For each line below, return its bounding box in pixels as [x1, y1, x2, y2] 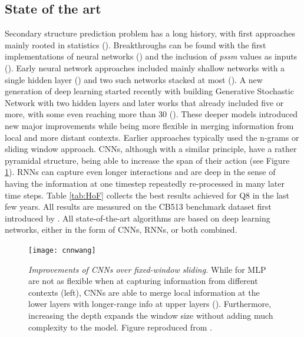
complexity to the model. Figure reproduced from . [28, 321, 212, 333]
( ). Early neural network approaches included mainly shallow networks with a [5, 61, 285, 74]
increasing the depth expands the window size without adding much [28, 309, 273, 321]
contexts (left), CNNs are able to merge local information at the [28, 286, 260, 298]
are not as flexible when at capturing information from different [28, 275, 258, 287]
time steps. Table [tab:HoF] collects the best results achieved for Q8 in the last [5, 189, 290, 201]
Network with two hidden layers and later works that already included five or [5, 96, 284, 108]
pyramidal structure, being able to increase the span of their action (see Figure [5, 154, 290, 166]
